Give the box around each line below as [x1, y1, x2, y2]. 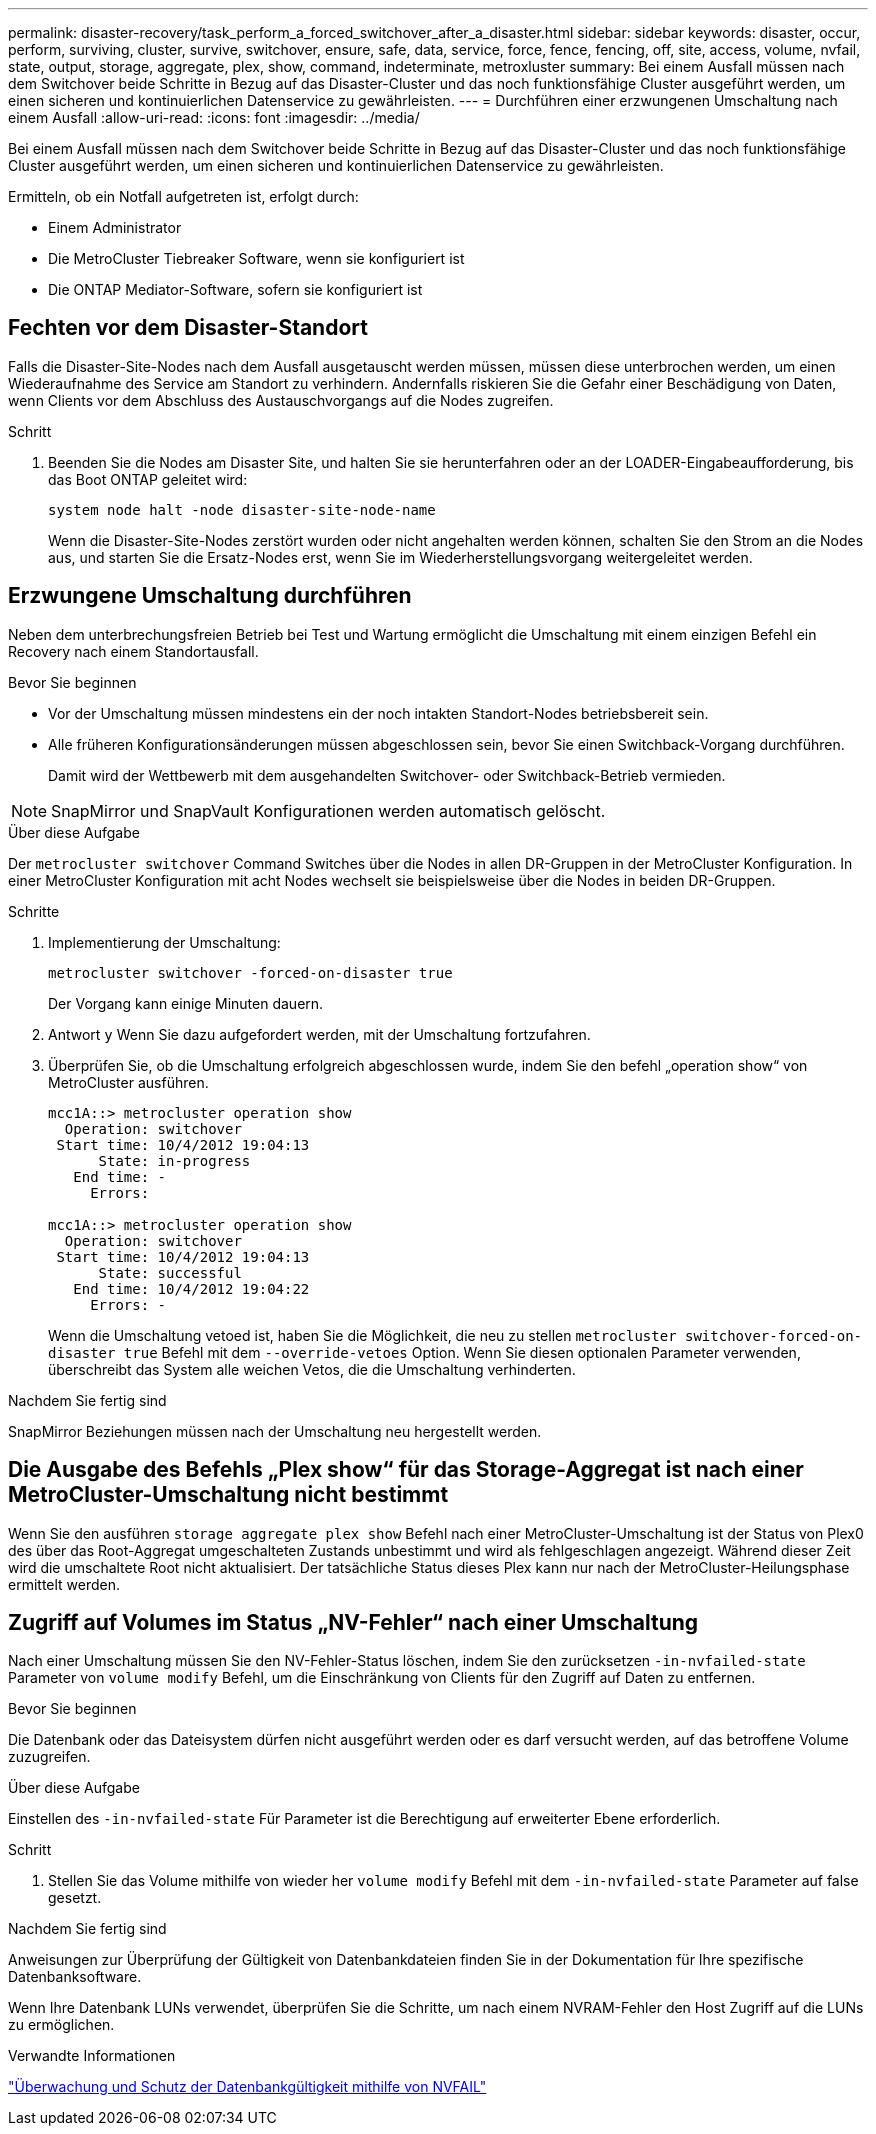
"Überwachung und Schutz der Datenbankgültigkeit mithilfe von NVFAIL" [8, 2078, 487, 2096]
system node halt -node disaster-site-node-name [48, 501, 436, 518]
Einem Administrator [48, 219, 182, 236]
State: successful [98, 1264, 242, 1281]
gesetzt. [48, 1889, 102, 1907]
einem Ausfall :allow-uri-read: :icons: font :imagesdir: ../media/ [8, 109, 420, 126]
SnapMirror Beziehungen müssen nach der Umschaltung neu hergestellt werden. [8, 1422, 542, 1440]
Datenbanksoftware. [8, 1968, 142, 1986]
